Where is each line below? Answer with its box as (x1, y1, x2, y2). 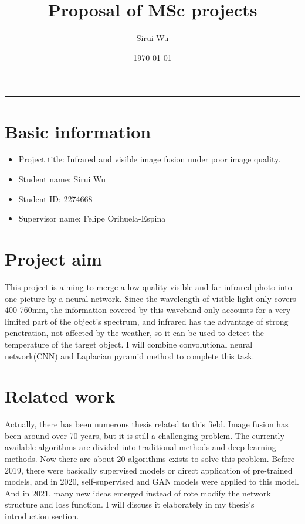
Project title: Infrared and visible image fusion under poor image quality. (18, 153, 281, 165)
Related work (5, 384, 116, 408)
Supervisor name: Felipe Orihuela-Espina (18, 212, 166, 224)
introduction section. (5, 509, 79, 522)
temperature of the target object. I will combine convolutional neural (5, 338, 253, 350)
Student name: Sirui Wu (18, 173, 106, 185)
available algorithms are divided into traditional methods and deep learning (5, 441, 276, 453)
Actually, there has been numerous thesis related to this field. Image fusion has (5, 418, 289, 430)
